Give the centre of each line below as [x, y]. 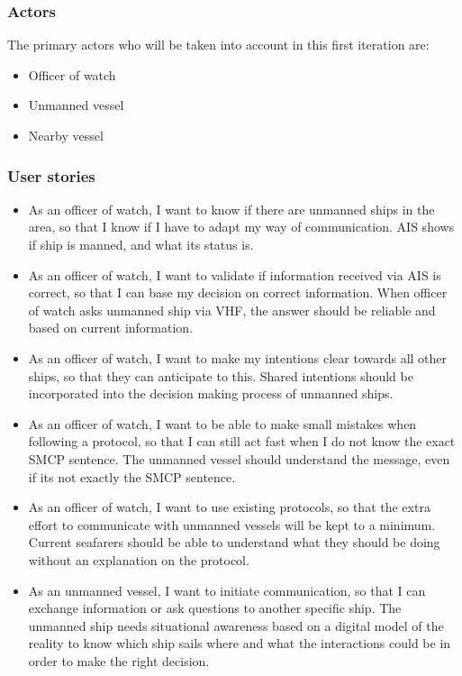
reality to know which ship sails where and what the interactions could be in [240, 643]
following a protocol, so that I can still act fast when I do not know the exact [242, 441]
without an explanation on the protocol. [139, 559]
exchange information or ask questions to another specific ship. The [215, 608]
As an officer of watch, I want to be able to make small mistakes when [222, 423]
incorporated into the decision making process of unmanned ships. [211, 393]
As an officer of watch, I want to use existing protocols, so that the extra [229, 507]
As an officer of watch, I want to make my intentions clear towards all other [238, 357]
